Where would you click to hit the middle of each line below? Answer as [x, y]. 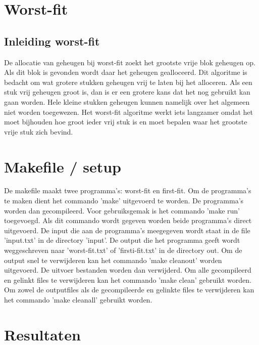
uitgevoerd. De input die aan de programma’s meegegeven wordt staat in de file [127, 230]
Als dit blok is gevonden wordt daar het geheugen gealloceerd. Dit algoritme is [126, 72]
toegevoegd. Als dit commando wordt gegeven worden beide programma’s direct [128, 220]
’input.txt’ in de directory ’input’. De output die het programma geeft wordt [122, 240]
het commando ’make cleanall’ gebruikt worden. [78, 299]
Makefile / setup [63, 166]
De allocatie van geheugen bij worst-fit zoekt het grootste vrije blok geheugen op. [130, 62]
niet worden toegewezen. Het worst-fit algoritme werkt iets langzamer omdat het [128, 112]
